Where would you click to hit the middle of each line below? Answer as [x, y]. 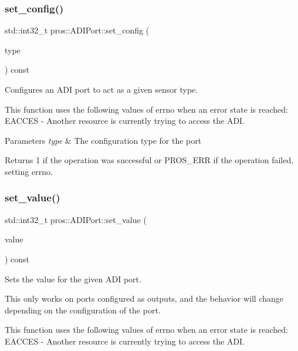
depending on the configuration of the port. [83, 310]
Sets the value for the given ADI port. [73, 279]
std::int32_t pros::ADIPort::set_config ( [77, 30]
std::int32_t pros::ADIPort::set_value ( [76, 219]
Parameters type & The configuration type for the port [103, 140]
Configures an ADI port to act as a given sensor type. [101, 89]
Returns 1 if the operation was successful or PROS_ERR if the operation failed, [149, 160]
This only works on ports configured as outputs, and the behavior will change [144, 298]
